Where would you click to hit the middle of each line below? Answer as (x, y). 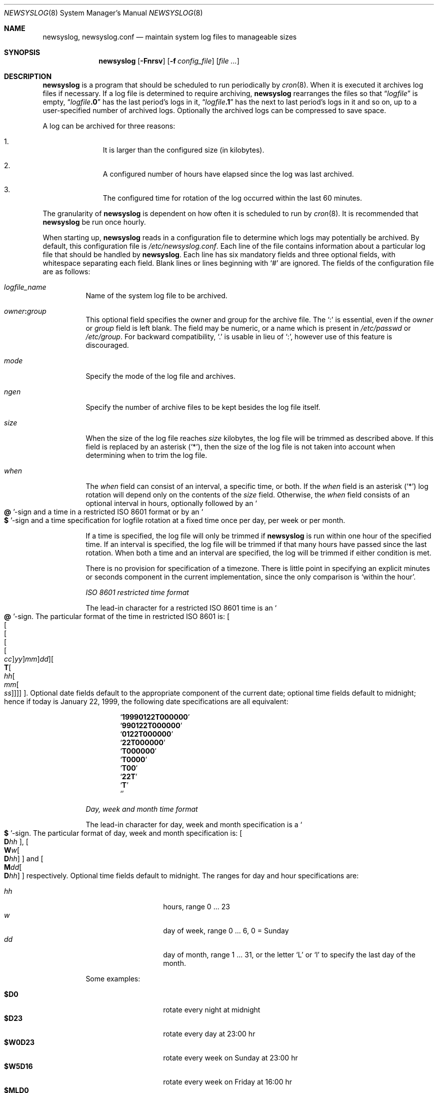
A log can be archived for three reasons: (109, 126)
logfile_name (25, 287)
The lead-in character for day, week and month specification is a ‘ (194, 825)
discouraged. (107, 345)
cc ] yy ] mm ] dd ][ (29, 659)
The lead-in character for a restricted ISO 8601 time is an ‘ (181, 608)
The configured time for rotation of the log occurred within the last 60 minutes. (232, 198)
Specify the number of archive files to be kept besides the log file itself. (203, 407)
